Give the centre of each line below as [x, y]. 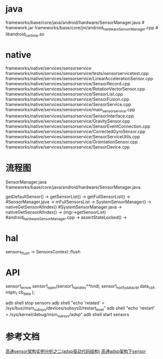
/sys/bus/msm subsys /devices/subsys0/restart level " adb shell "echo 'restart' [80, 309]
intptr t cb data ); [20, 293]
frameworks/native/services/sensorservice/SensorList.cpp [64, 94]
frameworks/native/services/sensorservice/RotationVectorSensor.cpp [75, 89]
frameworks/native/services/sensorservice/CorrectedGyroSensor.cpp [75, 132]
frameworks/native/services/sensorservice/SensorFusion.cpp [67, 99]
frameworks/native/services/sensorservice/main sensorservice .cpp [70, 110]
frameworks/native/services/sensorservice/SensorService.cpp [68, 104]
